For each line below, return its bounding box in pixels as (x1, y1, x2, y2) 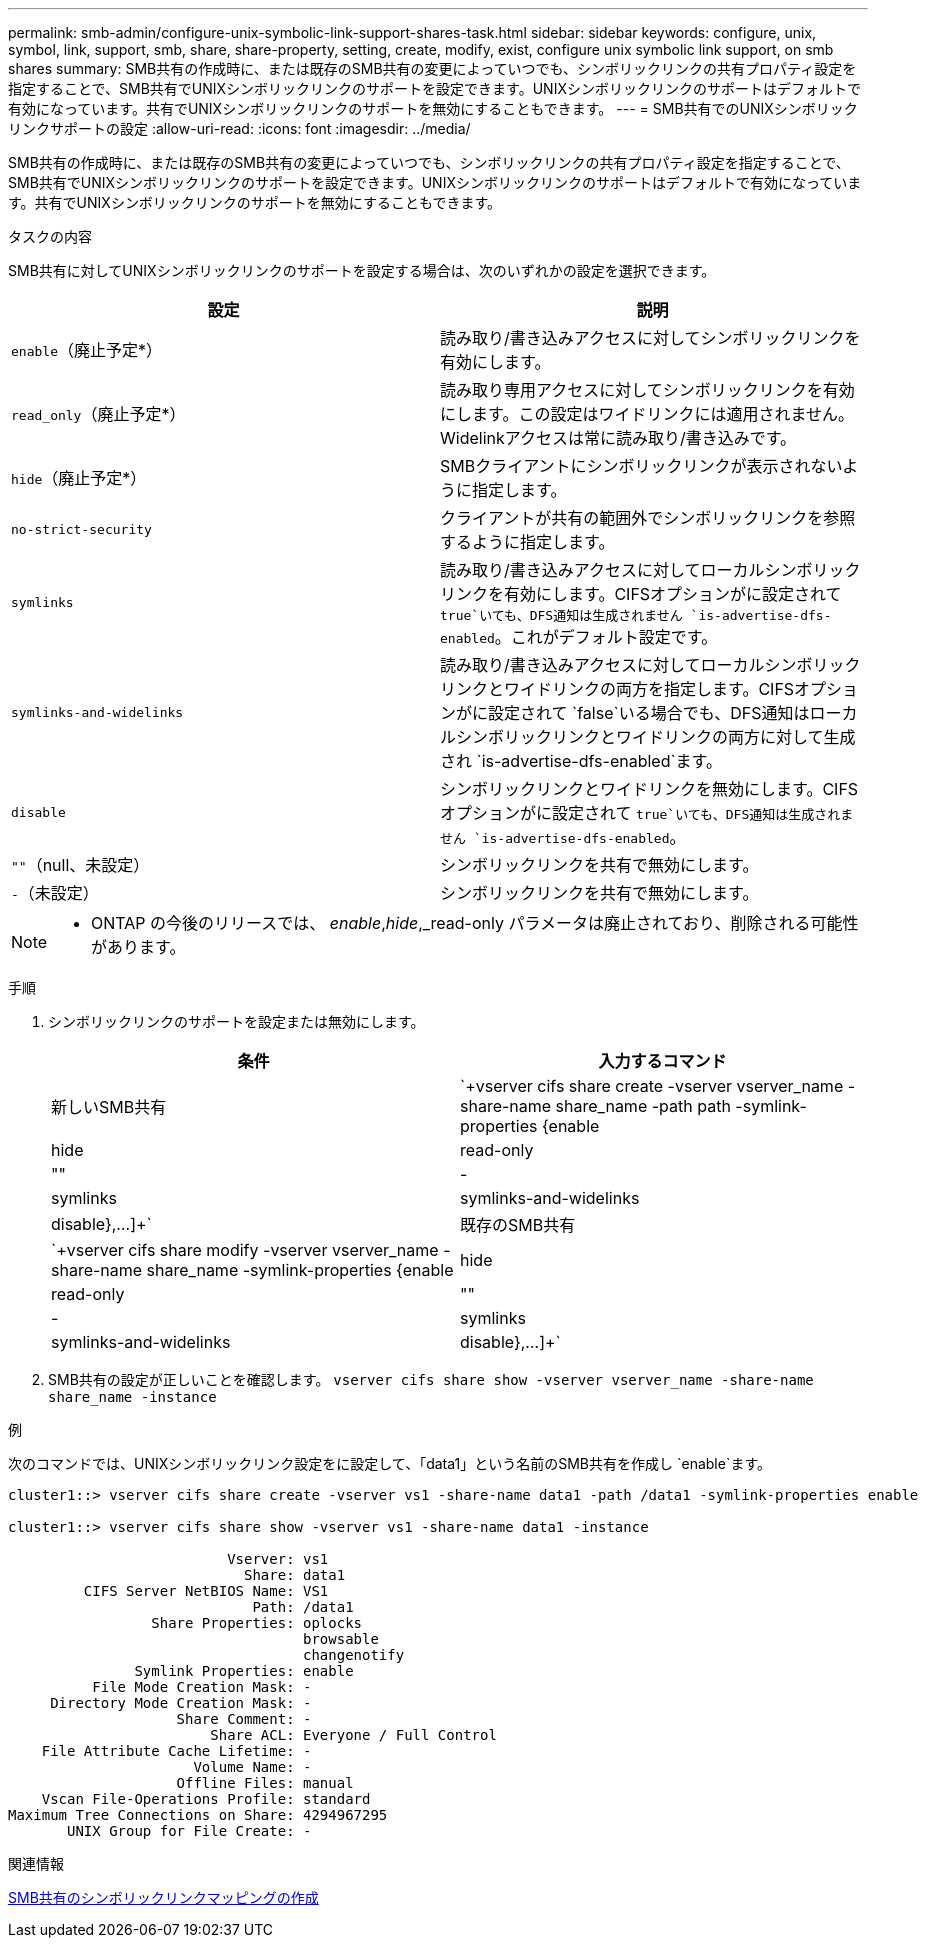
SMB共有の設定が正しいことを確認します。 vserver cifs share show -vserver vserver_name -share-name (48, 1371, 814, 1388)
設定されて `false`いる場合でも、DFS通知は (488, 703, 810, 723)
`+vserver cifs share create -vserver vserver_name (460, 1076, 844, 1096)
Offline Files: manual (176, 1775, 354, 1791)
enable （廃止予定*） (11, 340, 162, 360)
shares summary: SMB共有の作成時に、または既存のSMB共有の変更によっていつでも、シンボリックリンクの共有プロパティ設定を (8, 60, 857, 77)
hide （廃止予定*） (11, 468, 147, 488)
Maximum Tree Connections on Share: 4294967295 (8, 1807, 388, 1823)
